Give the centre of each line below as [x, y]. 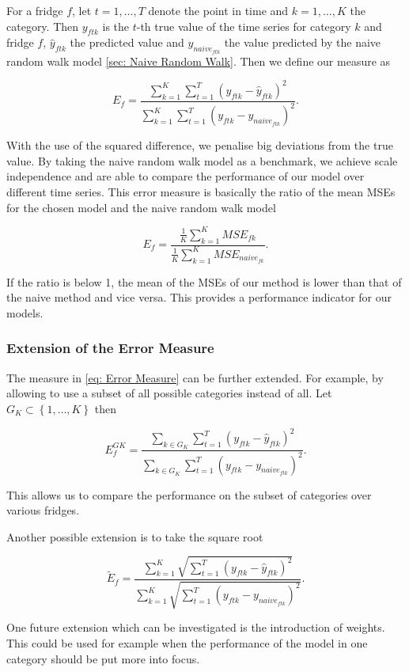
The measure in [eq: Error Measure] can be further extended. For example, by [195, 377]
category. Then [43, 26]
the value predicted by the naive [303, 42]
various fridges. [43, 510]
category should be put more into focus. [103, 658]
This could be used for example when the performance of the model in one [187, 642]
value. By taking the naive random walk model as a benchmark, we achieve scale [202, 160]
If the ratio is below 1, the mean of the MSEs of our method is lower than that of [204, 281]
